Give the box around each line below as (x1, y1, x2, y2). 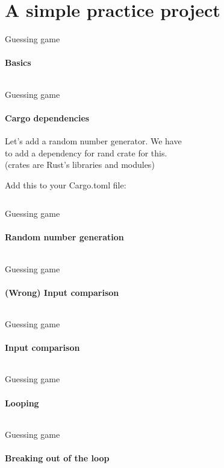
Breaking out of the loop (5, 452, 110, 464)
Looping (5, 396, 39, 409)
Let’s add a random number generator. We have (5, 134, 182, 147)
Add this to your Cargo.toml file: (5, 178, 126, 191)
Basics (5, 56, 31, 69)
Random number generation (5, 231, 124, 243)
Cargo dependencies (5, 111, 90, 124)
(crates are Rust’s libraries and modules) (5, 158, 155, 171)
